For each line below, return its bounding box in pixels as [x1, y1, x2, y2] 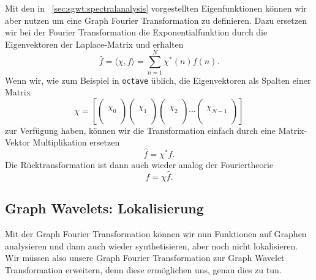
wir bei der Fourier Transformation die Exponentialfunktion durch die [5, 26, 268, 39]
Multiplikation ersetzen [32, 136, 120, 149]
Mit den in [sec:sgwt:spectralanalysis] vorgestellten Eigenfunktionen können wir [5, 2, 307, 14]
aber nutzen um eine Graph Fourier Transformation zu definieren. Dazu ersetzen [5, 13, 307, 26]
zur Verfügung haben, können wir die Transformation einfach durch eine [5, 123, 276, 136]
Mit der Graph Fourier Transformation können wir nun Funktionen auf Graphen [5, 227, 307, 240]
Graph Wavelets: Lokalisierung [5, 199, 204, 218]
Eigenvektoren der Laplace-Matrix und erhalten [5, 37, 184, 50]
